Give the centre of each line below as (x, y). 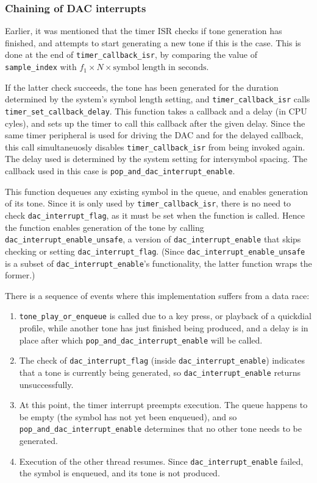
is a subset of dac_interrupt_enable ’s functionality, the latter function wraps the (158, 263)
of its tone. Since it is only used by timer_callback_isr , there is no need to (148, 203)
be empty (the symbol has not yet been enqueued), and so (128, 416)
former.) (20, 275)
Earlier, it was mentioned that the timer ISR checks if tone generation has (144, 31)
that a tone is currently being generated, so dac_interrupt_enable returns (160, 372)
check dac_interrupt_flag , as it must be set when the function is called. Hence (155, 215)
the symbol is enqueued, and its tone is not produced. (119, 473)
